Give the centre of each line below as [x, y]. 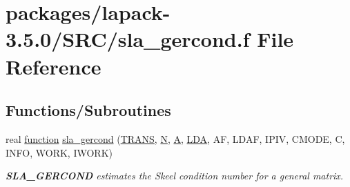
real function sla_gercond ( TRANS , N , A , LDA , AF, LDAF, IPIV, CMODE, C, [175, 138]
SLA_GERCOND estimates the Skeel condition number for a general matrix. [175, 176]
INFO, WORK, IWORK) [59, 152]
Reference [54, 66]
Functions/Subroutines [88, 110]
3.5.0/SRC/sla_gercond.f [128, 39]
